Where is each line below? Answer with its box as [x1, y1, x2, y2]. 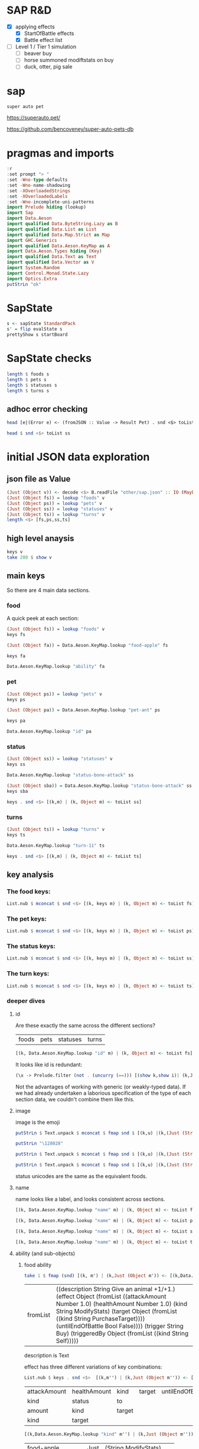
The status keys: [6, 942, 56, 951]
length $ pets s [6, 377, 47, 382]
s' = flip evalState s [6, 326, 63, 332]
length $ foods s [6, 371, 50, 377]
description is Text [24, 1352, 70, 1359]
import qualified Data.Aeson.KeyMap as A [6, 243, 110, 249]
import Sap [6, 210, 34, 216]
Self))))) [56, 1337, 79, 1345]
